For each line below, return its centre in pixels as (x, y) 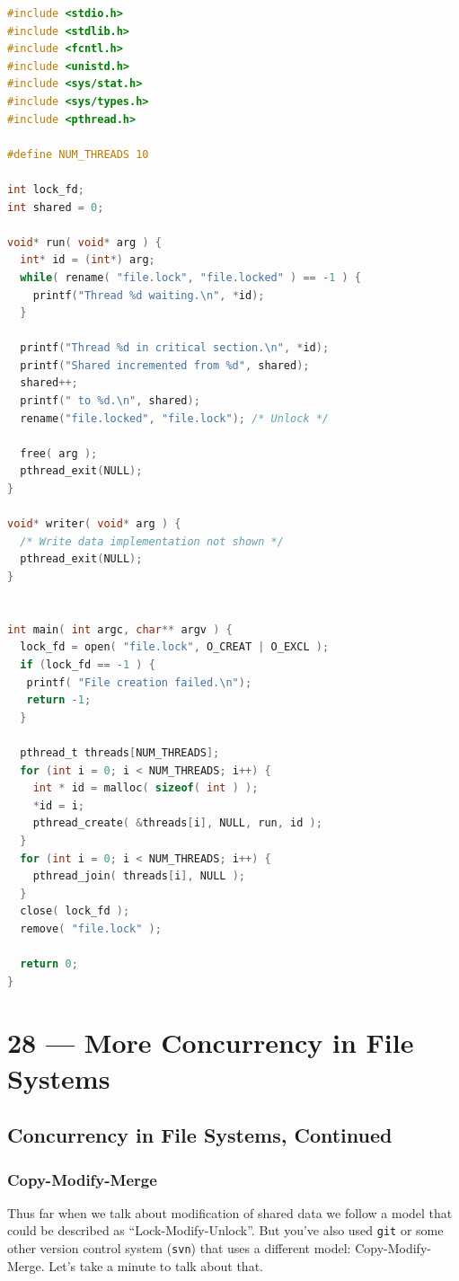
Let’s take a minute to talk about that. (156, 1265)
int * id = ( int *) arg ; (88, 260)
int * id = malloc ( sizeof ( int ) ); (146, 788)
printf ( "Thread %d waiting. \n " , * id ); (149, 295)
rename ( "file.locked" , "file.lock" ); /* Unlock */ (175, 418)
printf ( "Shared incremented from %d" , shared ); (165, 365)
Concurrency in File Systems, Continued (200, 1135)
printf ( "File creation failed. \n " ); (139, 682)
